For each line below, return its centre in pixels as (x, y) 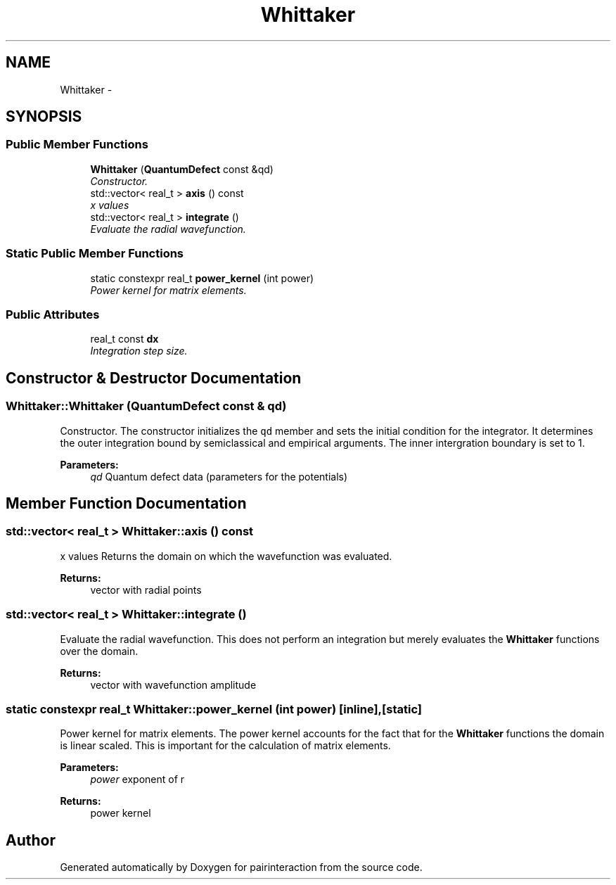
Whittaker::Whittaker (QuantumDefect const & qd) (146, 406)
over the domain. (99, 651)
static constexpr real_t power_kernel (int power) (202, 278)
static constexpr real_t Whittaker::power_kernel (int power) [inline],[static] (214, 709)
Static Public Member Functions (95, 254)
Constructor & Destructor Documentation (154, 378)
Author (31, 840)
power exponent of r (137, 779)
